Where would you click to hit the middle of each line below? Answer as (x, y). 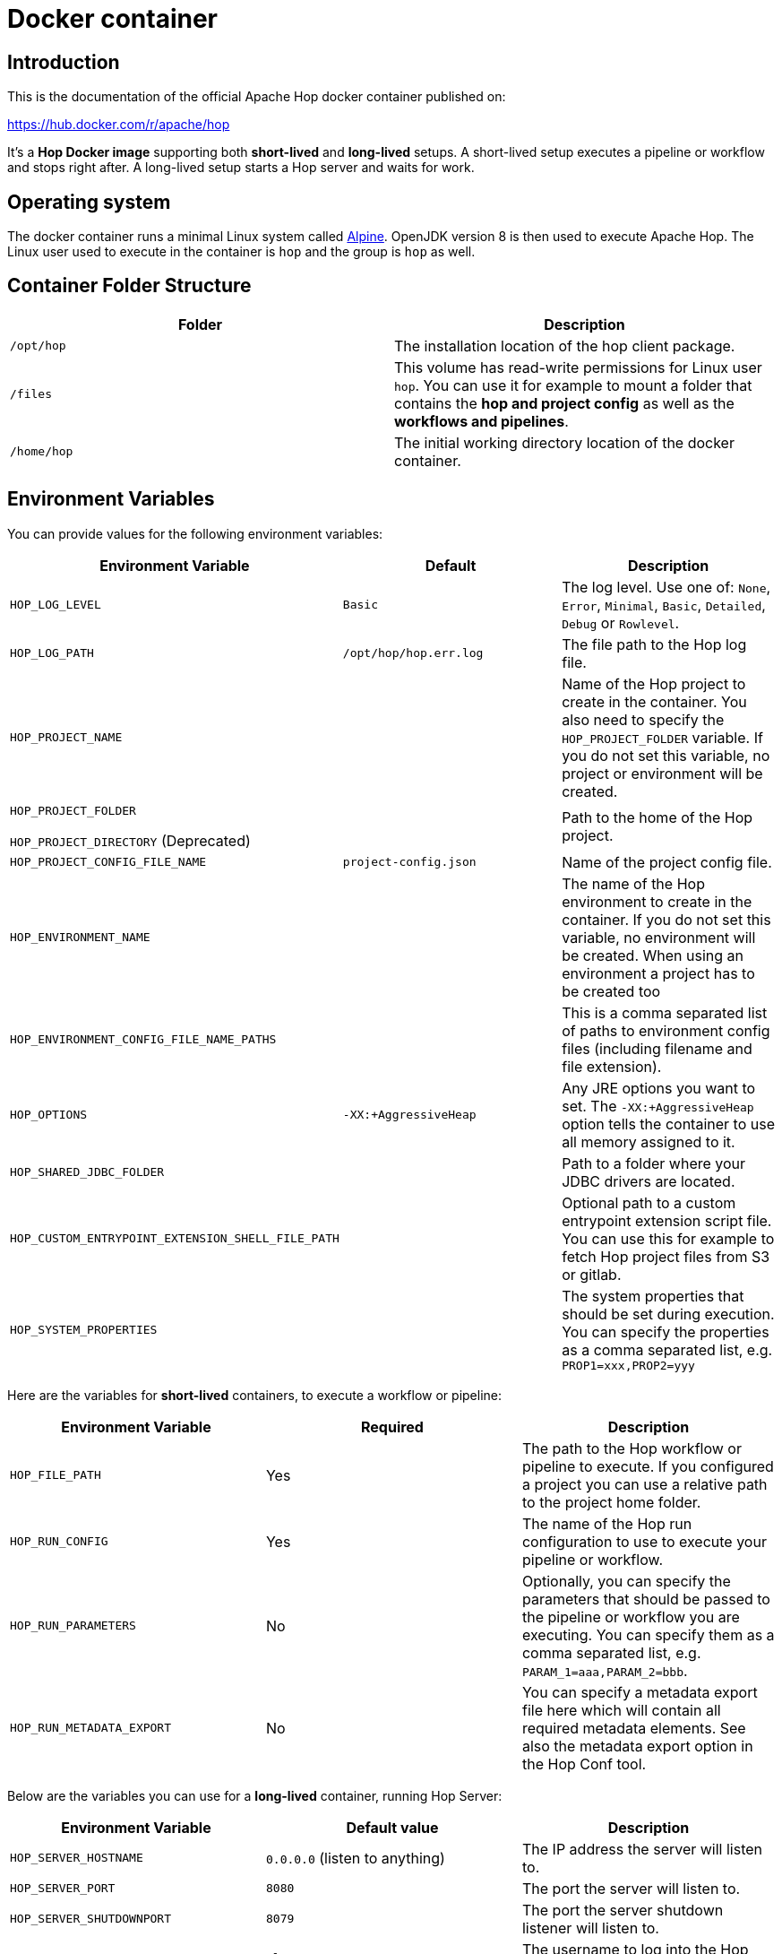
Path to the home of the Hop (657, 818)
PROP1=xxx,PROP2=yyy (628, 1365)
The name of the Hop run (607, 1523)
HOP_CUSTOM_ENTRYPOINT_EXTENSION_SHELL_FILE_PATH (175, 1239)
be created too (611, 991)
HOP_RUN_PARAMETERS (73, 1626)
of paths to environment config (666, 1030)
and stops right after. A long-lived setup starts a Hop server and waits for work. (241, 168)
